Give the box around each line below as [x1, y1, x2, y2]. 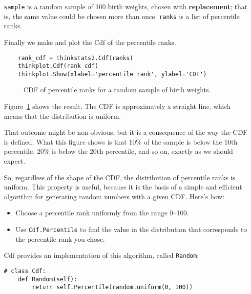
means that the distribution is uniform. [4, 110, 121, 121]
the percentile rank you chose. [15, 233, 105, 244]
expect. [4, 156, 25, 166]
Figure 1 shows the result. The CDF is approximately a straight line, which [4, 101, 231, 111]
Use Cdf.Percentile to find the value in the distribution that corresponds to [15, 224, 247, 234]
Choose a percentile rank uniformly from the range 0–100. [15, 208, 189, 218]
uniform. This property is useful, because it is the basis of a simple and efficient [4, 182, 242, 192]
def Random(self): [18, 275, 78, 283]
